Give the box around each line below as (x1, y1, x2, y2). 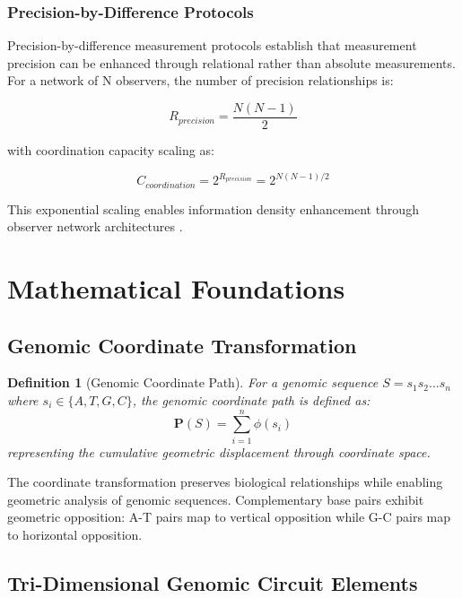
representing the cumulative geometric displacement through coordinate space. (7, 442, 431, 461)
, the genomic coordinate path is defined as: (132, 390, 370, 409)
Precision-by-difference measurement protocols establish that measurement (7, 36, 417, 55)
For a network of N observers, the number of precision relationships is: (7, 71, 394, 90)
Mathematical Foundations (7, 269, 345, 306)
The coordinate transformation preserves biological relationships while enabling (7, 472, 443, 491)
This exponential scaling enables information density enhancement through (7, 199, 419, 218)
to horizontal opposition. (7, 525, 143, 544)
